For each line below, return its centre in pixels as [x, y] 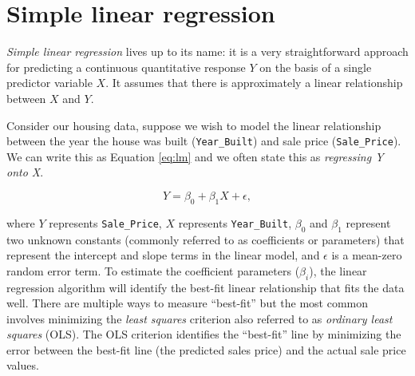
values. [23, 365]
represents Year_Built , [235, 222]
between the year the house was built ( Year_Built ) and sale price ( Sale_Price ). [204, 141]
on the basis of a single [316, 67]
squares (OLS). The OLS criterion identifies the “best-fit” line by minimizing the [204, 334]
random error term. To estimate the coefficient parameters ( [153, 270]
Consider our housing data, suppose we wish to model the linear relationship [194, 125]
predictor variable [49, 83]
